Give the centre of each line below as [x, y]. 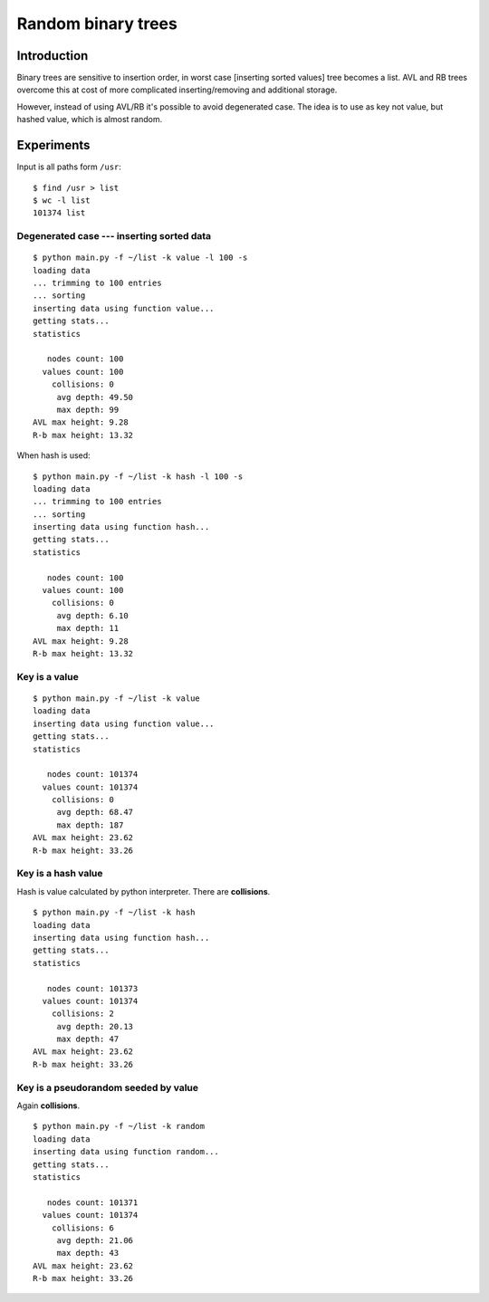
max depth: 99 [88, 409]
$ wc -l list [62, 200]
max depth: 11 [88, 628]
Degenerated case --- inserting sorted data [114, 236]
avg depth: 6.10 [92, 615]
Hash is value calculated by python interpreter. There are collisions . [144, 891]
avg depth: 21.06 [95, 1240]
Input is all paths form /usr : [69, 167]
